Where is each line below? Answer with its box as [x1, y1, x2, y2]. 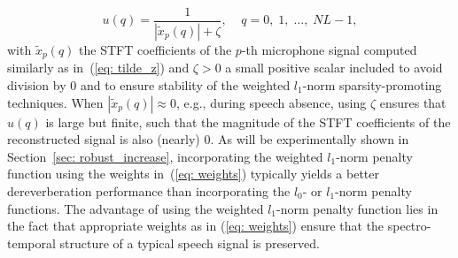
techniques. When [7, 93, 104, 111]
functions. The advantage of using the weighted [7, 199, 264, 217]
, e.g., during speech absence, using [176, 93, 367, 111]
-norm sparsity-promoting [302, 75, 442, 94]
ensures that [379, 93, 446, 111]
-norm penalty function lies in [276, 199, 439, 217]
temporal [7, 233, 56, 252]
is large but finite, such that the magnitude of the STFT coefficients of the [45, 112, 451, 131]
